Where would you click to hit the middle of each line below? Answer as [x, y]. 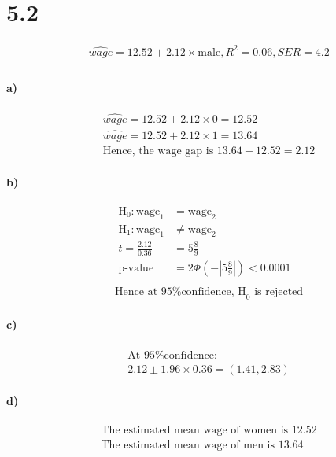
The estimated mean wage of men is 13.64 [202, 446]
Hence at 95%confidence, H [181, 291]
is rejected [279, 291]
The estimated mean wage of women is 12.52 [209, 431]
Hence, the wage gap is [158, 151]
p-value [136, 268]
